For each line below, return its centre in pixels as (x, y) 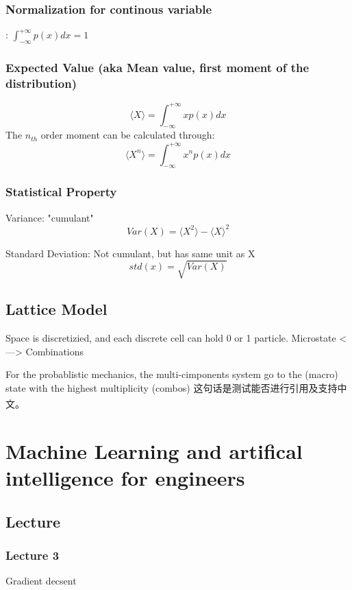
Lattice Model (56, 309)
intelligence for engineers (125, 477)
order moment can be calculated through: (128, 135)
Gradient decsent (41, 581)
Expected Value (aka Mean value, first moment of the (158, 67)
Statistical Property (61, 192)
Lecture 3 (33, 555)
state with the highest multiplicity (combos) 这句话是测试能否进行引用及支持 (172, 387)
